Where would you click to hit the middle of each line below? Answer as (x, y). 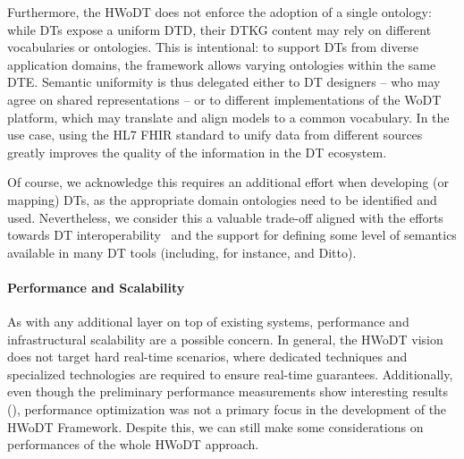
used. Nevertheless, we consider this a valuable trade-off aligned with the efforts (225, 217)
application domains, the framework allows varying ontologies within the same (222, 64)
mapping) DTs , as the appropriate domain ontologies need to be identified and (222, 199)
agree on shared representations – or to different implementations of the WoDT (224, 99)
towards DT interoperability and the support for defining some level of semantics (232, 235)
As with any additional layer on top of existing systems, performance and (208, 322)
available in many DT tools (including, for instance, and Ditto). (182, 252)
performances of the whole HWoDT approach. (133, 444)
